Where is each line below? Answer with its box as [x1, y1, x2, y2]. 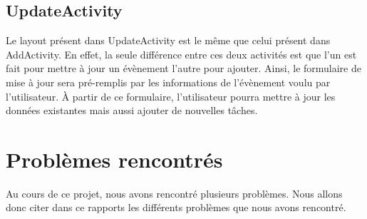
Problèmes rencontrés [6, 144, 223, 173]
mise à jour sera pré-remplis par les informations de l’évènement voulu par [6, 74, 331, 89]
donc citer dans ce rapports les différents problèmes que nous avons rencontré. [6, 200, 346, 215]
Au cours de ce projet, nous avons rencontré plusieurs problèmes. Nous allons [6, 185, 343, 200]
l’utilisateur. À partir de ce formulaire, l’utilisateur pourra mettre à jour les [6, 88, 336, 103]
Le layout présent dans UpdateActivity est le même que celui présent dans [6, 33, 331, 48]
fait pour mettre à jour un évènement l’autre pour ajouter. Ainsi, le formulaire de [6, 61, 361, 76]
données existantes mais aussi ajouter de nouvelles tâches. [6, 103, 258, 118]
